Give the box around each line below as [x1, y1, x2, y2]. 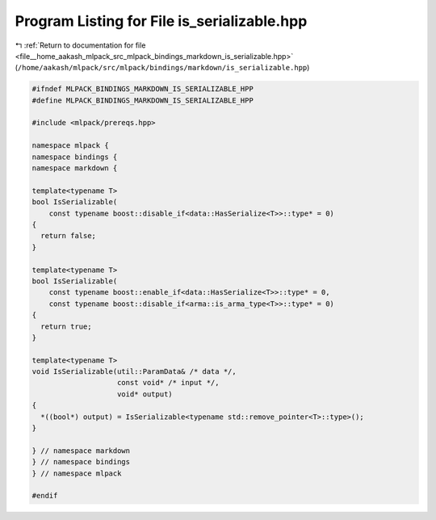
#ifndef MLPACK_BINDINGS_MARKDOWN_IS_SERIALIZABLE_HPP [31, 85, 254, 94]
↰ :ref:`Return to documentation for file [15, 40, 146, 50]
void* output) [117, 389, 173, 399]
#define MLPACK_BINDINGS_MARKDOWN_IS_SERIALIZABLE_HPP [31, 95, 254, 105]
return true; [40, 321, 92, 331]
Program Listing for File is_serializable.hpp [15, 12, 308, 30]
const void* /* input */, [117, 378, 220, 388]
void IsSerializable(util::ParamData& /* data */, [31, 367, 237, 376]
